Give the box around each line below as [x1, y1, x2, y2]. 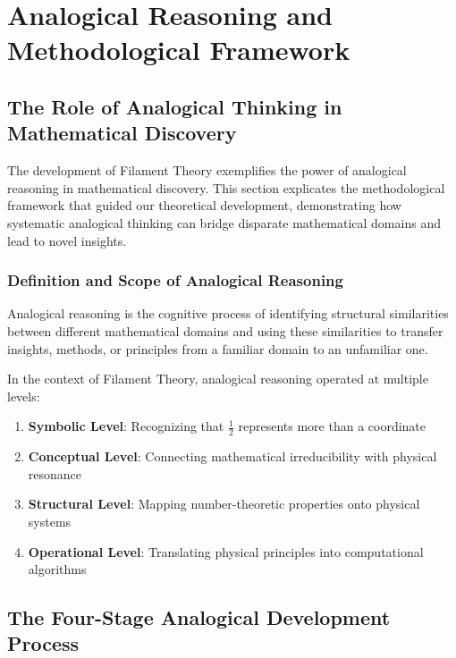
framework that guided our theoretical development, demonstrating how [7, 196, 401, 215]
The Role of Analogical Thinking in [7, 92, 342, 120]
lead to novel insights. [7, 231, 127, 249]
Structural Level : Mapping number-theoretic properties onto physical [28, 494, 420, 513]
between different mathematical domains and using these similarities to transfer [7, 321, 443, 340]
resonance [28, 464, 82, 483]
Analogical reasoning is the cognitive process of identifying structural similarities [7, 304, 449, 323]
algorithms [28, 560, 87, 578]
